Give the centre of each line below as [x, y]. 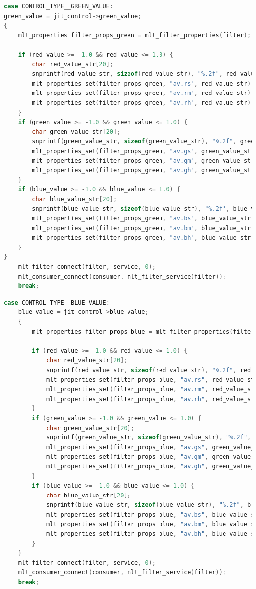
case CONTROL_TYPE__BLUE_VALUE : [57, 302]
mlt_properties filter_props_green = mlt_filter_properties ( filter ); [134, 35]
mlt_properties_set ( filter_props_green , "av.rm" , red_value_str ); [143, 93]
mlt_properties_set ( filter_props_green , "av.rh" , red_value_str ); [143, 103]
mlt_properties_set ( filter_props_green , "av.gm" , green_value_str [143, 161]
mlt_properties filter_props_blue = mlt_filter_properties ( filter [143, 331]
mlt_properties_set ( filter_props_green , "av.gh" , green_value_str [143, 170]
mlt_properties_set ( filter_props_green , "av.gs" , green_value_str [143, 151]
